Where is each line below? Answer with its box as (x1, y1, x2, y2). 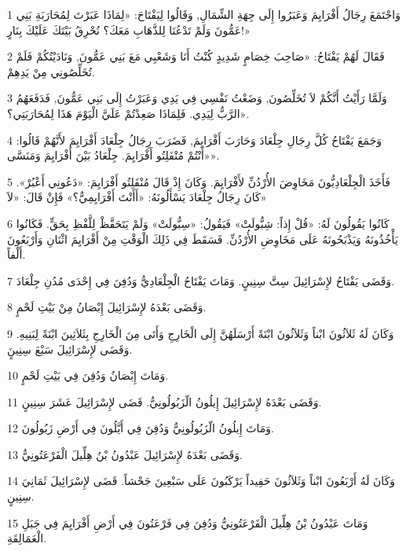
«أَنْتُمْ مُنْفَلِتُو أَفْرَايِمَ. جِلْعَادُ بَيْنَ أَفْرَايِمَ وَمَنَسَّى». (7, 147, 220, 163)
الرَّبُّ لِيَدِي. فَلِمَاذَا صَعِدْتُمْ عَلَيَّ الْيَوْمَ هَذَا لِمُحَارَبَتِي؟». (7, 105, 250, 121)
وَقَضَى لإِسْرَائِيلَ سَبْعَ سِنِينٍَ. (7, 340, 133, 357)
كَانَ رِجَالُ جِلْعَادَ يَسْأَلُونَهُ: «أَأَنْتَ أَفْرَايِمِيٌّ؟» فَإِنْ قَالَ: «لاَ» (7, 189, 267, 205)
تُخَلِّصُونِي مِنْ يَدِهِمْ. (7, 63, 95, 79)
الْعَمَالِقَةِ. (7, 530, 47, 546)
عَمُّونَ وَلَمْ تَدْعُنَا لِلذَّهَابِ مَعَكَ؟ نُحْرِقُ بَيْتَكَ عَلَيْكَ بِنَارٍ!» (7, 21, 251, 38)
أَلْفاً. (7, 246, 26, 263)
